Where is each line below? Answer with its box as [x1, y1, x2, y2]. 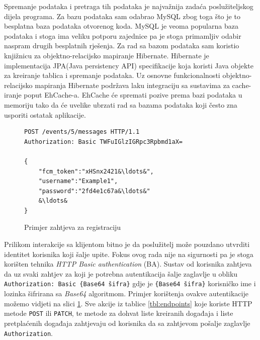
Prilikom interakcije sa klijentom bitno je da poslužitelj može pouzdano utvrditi [4, 239, 250, 249]
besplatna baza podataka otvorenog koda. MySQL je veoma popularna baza [4, 21, 238, 31]
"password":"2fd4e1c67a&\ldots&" [38, 187, 150, 195]
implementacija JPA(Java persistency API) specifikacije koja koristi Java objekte [4, 60, 254, 70]
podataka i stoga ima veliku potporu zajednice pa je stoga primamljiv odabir [4, 30, 241, 41]
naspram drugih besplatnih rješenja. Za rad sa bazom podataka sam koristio [4, 40, 239, 51]
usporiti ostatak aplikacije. [4, 109, 86, 120]
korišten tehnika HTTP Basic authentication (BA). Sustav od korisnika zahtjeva [4, 259, 252, 269]
